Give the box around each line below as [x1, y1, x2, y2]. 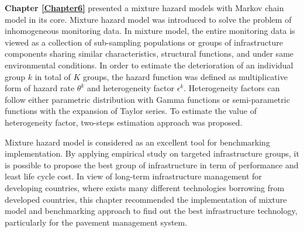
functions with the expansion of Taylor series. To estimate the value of [5, 105, 257, 117]
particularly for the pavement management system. [5, 216, 188, 228]
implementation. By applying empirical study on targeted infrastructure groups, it [5, 147, 299, 160]
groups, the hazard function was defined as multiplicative [82, 70, 288, 82]
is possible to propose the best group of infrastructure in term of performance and [5, 158, 299, 171]
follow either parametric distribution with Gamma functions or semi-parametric [5, 93, 290, 105]
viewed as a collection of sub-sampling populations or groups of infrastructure [5, 36, 283, 48]
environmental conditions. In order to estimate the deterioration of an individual [5, 58, 293, 71]
